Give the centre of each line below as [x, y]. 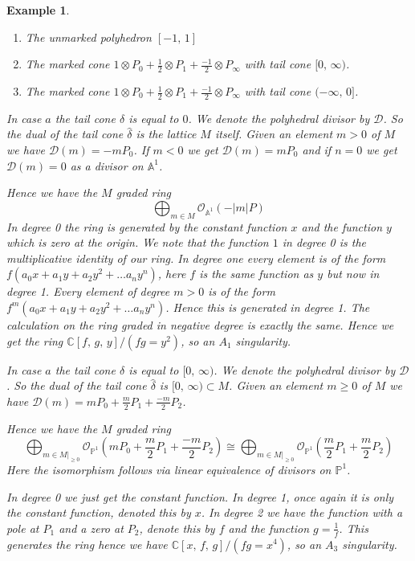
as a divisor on [107, 165]
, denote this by [177, 528]
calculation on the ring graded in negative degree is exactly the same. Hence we [200, 324]
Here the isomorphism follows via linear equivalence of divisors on [169, 469]
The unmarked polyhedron [88, 37]
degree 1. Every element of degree [88, 291]
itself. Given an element [274, 134]
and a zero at [91, 528]
